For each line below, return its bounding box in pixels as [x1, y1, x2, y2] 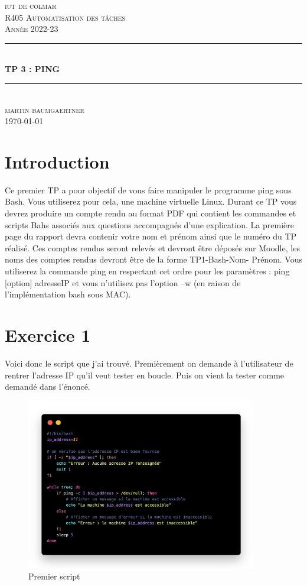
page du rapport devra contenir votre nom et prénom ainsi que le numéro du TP [5, 230, 297, 242]
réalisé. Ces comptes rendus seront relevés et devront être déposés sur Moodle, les [5, 241, 300, 254]
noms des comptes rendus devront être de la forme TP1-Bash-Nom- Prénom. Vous [5, 253, 303, 266]
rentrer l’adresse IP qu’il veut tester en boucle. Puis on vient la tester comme [5, 368, 285, 381]
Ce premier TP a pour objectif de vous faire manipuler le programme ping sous [5, 183, 292, 196]
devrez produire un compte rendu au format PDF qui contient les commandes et [5, 207, 296, 219]
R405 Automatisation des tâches [5, 11, 126, 23]
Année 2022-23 [5, 22, 58, 35]
